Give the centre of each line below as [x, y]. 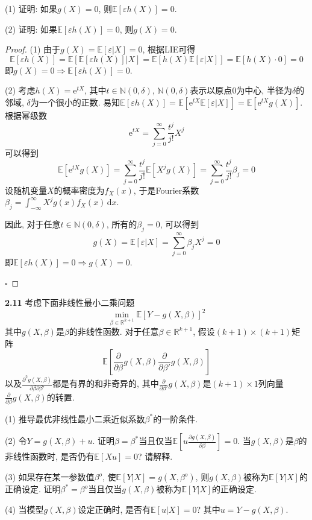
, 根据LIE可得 [169, 49]
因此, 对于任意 [33, 224]
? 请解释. [155, 456]
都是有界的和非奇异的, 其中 [106, 383]
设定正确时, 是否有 [114, 509]
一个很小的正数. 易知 [80, 102]
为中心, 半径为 [264, 90]
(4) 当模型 [24, 509]
